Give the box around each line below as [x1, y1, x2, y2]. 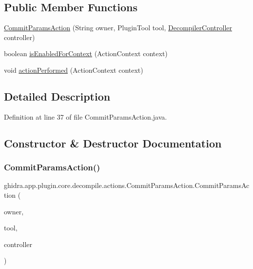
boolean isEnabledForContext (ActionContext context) [4, 48, 168, 59]
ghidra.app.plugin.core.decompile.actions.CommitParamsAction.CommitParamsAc [4, 180, 250, 190]
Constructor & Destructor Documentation [4, 135, 222, 150]
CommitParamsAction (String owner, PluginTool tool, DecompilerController [4, 22, 232, 33]
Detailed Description [4, 88, 111, 103]
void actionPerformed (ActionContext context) [4, 64, 143, 75]
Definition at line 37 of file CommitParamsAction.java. [4, 111, 167, 122]
